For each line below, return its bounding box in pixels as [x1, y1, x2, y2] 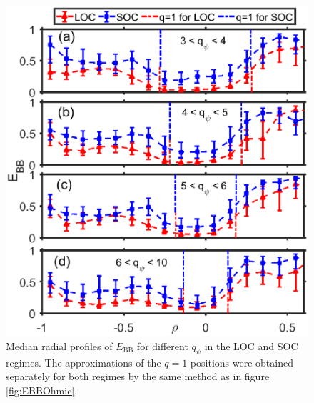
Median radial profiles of [6, 338, 113, 353]
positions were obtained [190, 354, 293, 369]
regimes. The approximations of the [6, 354, 161, 369]
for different [136, 338, 188, 353]
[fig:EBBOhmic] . [6, 382, 78, 397]
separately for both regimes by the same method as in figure [6, 369, 270, 384]
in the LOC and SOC [204, 338, 298, 353]
